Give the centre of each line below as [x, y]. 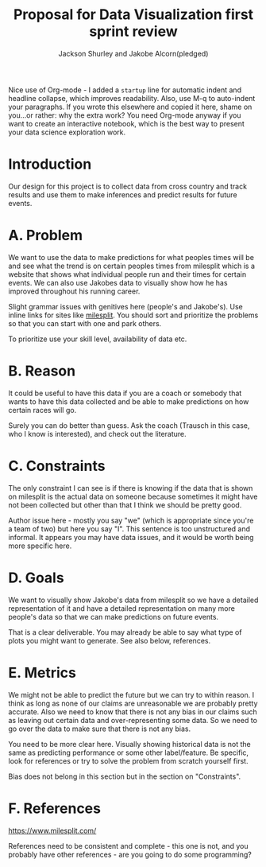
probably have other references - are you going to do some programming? [130, 854]
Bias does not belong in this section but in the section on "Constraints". [125, 776]
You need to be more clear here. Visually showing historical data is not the [130, 744]
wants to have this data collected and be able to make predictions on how [129, 401]
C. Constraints [57, 466]
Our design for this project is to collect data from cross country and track [128, 186]
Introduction [50, 164]
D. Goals [37, 577]
